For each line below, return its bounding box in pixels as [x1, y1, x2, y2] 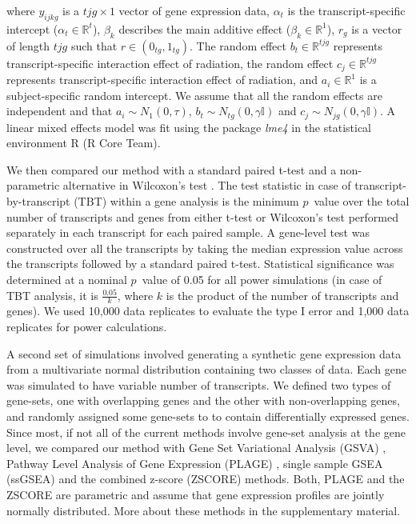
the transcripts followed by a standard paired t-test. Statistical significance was [6, 255, 394, 272]
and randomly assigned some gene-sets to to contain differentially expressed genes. [6, 408, 410, 425]
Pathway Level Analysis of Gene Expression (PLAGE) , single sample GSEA [6, 454, 383, 471]
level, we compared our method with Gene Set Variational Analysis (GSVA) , [6, 439, 386, 456]
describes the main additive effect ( [118, 20, 291, 37]
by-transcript [6, 193, 70, 210]
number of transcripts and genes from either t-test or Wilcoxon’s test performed [6, 208, 398, 225]
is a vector [351, 20, 402, 37]
